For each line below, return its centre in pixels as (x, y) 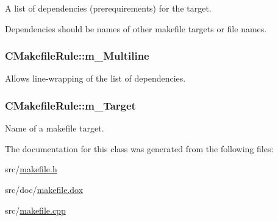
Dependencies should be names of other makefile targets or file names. (136, 28)
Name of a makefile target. (55, 128)
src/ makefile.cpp (35, 210)
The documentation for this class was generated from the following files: (139, 148)
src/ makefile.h (31, 169)
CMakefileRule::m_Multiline (77, 56)
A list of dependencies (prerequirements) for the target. (108, 8)
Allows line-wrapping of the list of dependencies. (95, 78)
